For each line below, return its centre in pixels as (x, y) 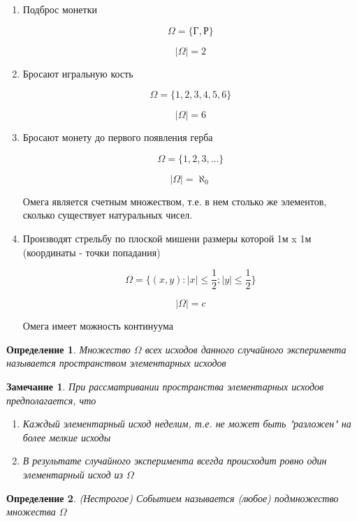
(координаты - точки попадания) (92, 252)
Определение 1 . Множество (68, 349)
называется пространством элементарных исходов (116, 363)
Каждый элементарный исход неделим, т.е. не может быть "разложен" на (187, 424)
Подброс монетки (60, 9)
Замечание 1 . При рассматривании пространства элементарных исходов (165, 386)
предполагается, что (51, 400)
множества (31, 512)
